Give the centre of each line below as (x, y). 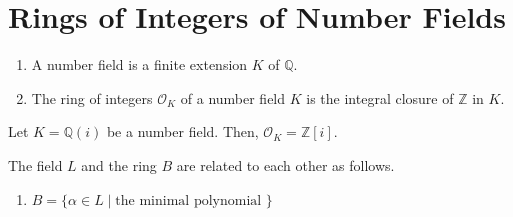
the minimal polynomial (188, 200)
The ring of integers (92, 97)
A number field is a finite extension (139, 64)
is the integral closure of (380, 97)
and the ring (119, 164)
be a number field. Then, (182, 131)
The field (35, 164)
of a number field (233, 97)
